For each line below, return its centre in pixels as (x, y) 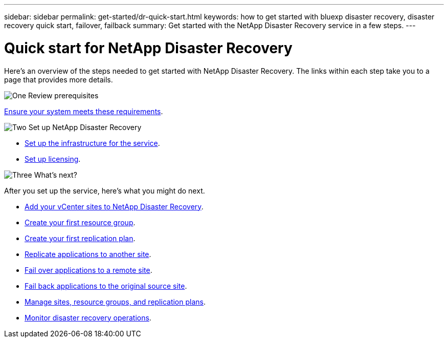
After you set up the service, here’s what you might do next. (105, 190)
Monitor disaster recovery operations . (88, 317)
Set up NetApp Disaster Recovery (85, 127)
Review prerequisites (63, 95)
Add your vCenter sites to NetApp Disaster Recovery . (114, 206)
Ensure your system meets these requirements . (84, 111)
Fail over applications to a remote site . (88, 270)
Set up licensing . (53, 159)
